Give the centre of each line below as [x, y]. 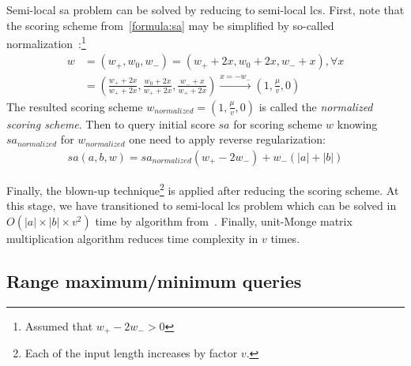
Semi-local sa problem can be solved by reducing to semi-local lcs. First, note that [205, 9]
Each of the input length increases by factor [131, 353]
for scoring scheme [278, 123]
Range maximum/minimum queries [154, 280]
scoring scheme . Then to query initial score [111, 123]
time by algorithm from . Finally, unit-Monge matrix [224, 220]
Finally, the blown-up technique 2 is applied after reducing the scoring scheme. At [203, 189]
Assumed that [59, 325]
